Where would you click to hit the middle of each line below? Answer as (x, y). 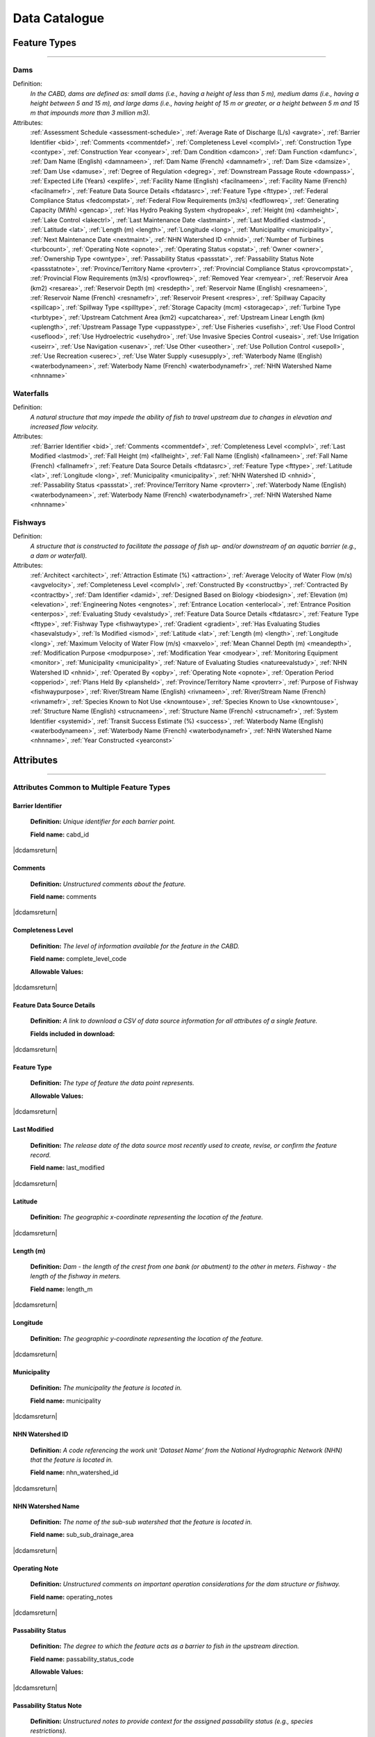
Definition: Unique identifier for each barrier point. (103, 822)
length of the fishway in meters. (76, 1276)
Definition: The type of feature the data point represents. (112, 1083)
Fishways (30, 522)
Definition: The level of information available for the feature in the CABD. (135, 946)
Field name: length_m (61, 1289)
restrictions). (49, 1731)
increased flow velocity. (64, 427)
